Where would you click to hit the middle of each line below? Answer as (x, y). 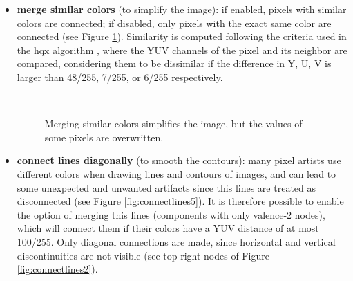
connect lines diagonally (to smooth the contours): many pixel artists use (179, 160)
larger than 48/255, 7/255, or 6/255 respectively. (120, 76)
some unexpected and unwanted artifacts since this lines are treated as (166, 187)
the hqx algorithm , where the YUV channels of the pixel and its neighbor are (182, 49)
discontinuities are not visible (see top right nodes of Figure (143, 255)
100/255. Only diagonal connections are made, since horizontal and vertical (176, 241)
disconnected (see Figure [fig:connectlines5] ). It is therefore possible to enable (180, 201)
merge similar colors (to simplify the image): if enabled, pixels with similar (182, 9)
